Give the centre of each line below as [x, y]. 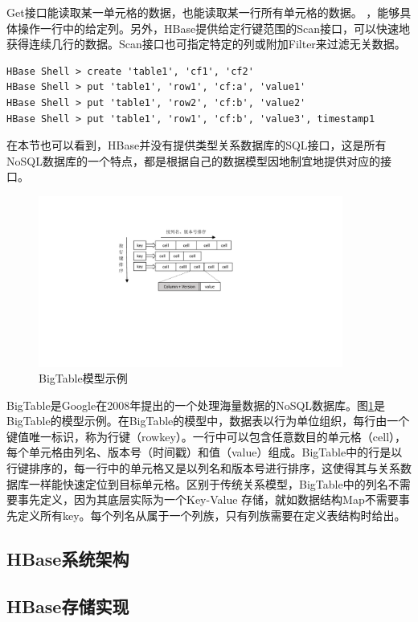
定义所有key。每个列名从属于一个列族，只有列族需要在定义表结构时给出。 [211, 515]
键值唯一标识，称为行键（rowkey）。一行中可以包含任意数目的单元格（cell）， [207, 436]
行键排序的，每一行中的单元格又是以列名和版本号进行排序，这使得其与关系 [203, 468]
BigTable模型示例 [83, 378]
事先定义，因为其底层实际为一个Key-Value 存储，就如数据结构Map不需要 [208, 499]
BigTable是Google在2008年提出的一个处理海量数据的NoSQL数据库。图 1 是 [196, 405]
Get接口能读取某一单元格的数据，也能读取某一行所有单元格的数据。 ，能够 [203, 12]
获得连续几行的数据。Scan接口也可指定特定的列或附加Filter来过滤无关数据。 [206, 44]
